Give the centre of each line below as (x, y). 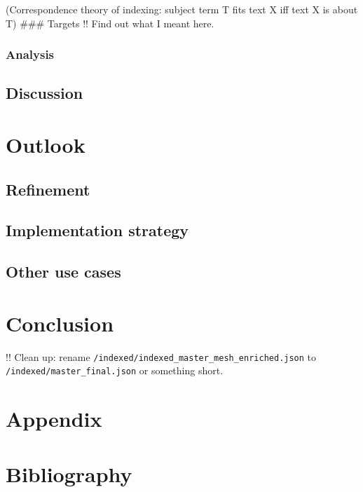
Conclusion (60, 323)
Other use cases (63, 272)
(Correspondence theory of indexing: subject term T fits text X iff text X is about (182, 9)
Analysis (30, 54)
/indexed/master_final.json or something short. (115, 370)
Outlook (46, 144)
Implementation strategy (97, 230)
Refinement (48, 189)
